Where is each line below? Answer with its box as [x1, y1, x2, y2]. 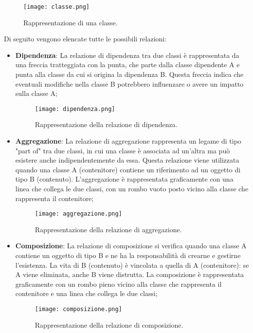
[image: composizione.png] [35, 306, 122, 313]
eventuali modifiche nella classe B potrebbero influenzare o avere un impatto [15, 78, 244, 89]
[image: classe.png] [23, 3, 90, 10]
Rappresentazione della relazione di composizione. [35, 319, 183, 330]
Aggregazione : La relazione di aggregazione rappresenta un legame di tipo [15, 136, 241, 146]
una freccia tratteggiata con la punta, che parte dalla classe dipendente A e [15, 59, 240, 70]
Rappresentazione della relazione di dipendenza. [35, 119, 178, 129]
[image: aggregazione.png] [35, 210, 122, 218]
